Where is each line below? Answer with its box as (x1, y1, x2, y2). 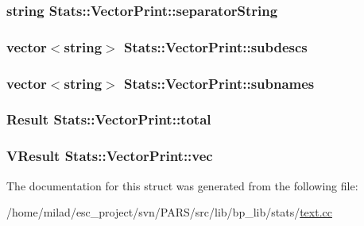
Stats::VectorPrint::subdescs (123, 36, 308, 56)
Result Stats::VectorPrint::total (6, 109, 211, 129)
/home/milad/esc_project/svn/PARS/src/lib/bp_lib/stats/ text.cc (6, 204, 332, 220)
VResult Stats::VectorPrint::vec (6, 146, 213, 166)
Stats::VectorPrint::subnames (123, 73, 315, 93)
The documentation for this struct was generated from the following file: (6, 177, 358, 193)
